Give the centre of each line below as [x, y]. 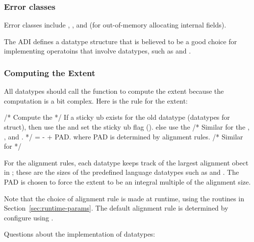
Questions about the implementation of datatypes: [80, 234]
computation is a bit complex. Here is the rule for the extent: [96, 100]
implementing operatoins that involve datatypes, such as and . [98, 51]
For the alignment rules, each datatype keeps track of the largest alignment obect [126, 162]
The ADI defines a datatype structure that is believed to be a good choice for [120, 41]
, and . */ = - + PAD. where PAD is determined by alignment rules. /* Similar [124, 136]
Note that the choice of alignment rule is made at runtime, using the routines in [124, 198]
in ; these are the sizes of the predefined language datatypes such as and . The [122, 172]
